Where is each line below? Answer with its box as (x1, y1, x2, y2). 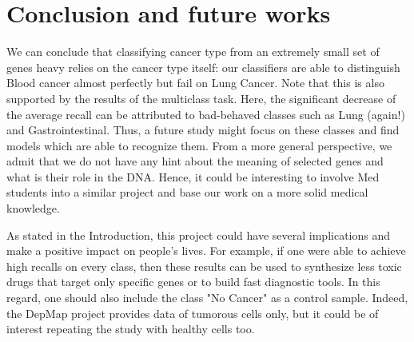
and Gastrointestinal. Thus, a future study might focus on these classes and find (6, 121, 400, 138)
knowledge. (6, 200, 60, 217)
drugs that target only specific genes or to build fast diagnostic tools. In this (6, 273, 380, 290)
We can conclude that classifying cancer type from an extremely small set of (6, 43, 380, 60)
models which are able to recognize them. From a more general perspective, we (6, 137, 392, 153)
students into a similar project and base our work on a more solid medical (6, 184, 368, 201)
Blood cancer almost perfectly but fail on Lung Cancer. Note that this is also (6, 74, 384, 91)
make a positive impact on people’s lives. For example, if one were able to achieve (6, 242, 406, 259)
